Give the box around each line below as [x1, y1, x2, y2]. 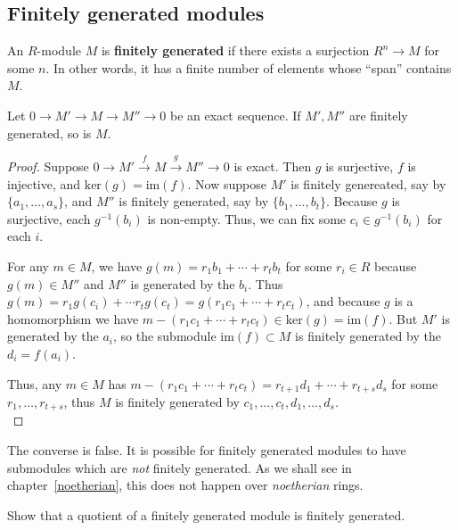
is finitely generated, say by [119, 192, 269, 211]
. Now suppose [187, 174, 266, 193]
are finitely [348, 105, 408, 124]
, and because [306, 292, 380, 311]
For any [7, 256, 49, 275]
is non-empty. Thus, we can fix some [147, 209, 347, 228]
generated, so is [7, 123, 92, 142]
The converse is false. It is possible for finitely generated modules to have [7, 441, 406, 459]
